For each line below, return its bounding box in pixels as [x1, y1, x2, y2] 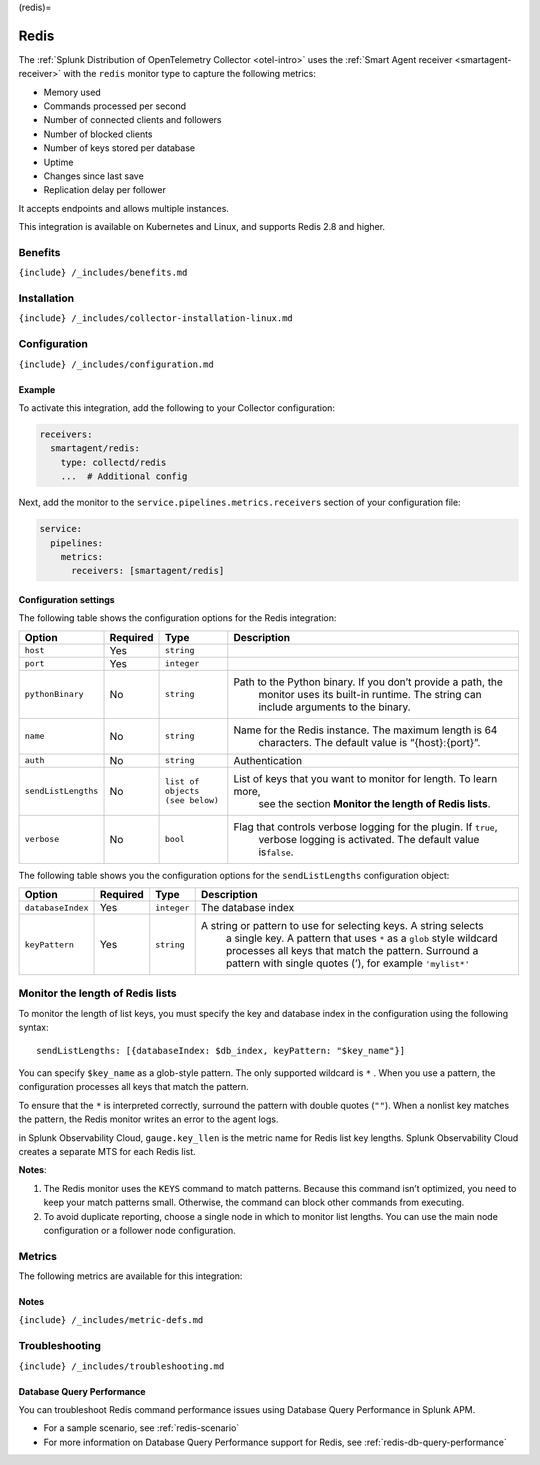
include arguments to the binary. [258, 700, 411, 714]
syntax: [18, 1021, 49, 1034]
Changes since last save [43, 170, 144, 182]
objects [165, 786, 200, 797]
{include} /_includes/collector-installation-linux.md [18, 313, 294, 324]
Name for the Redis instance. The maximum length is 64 [233, 723, 498, 737]
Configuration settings [18, 593, 115, 605]
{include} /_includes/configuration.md [18, 358, 214, 370]
